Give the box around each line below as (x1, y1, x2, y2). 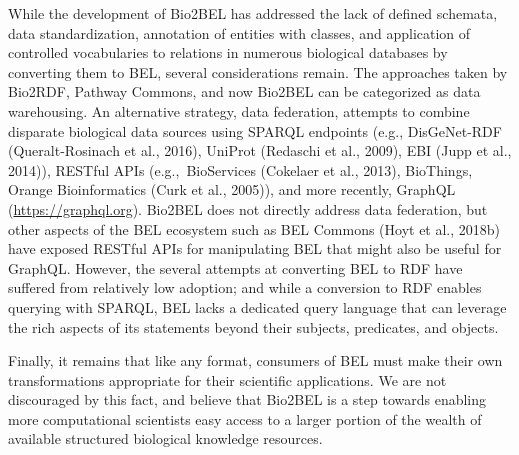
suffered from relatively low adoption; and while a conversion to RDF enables (8, 277, 482, 298)
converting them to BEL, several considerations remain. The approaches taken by (8, 61, 508, 82)
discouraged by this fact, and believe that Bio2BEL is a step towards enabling (8, 389, 487, 410)
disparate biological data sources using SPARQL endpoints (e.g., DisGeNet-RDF (8, 120, 502, 141)
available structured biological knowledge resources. (8, 428, 323, 449)
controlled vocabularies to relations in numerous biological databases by (8, 42, 448, 63)
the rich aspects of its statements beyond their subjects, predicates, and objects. (8, 316, 499, 337)
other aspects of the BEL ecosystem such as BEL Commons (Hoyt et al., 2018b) (8, 218, 501, 239)
